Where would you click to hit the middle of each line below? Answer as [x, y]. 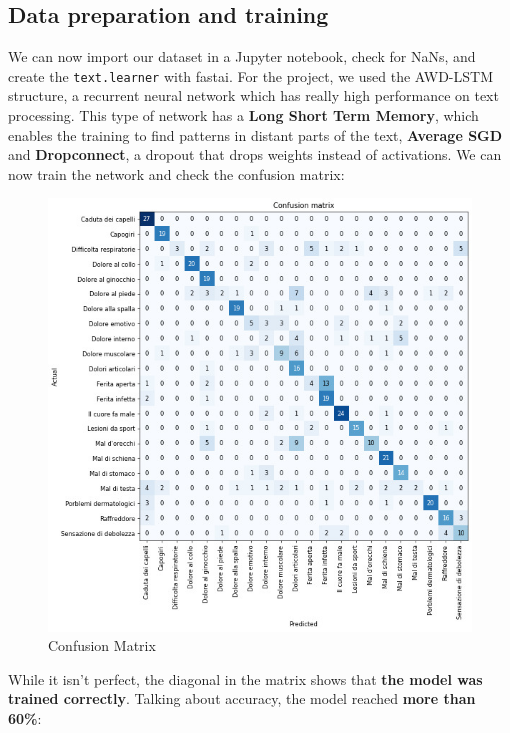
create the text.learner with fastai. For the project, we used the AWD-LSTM [250, 75]
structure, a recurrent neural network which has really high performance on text [253, 95]
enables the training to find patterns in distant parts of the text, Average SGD [255, 134]
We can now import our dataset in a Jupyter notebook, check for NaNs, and [242, 56]
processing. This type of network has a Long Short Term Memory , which [243, 115]
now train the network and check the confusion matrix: [176, 173]
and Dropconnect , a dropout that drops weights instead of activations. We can [255, 154]
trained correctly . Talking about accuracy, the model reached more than [242, 698]
